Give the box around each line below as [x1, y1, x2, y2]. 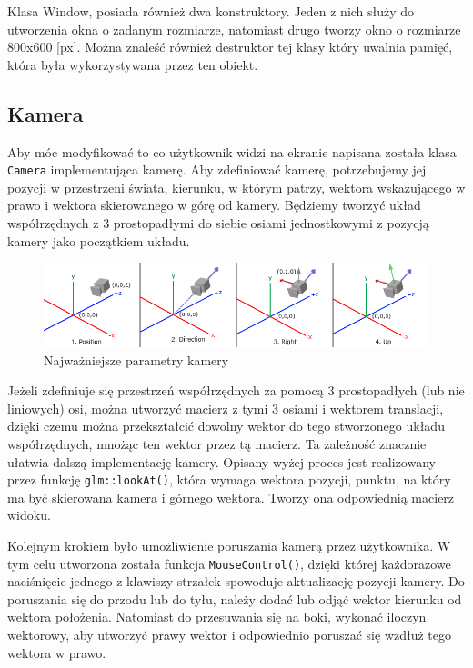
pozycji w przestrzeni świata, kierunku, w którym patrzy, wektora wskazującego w [7, 177, 466, 196]
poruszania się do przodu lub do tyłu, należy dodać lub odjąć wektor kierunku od [7, 589, 462, 608]
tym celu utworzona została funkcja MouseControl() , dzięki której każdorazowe [7, 553, 451, 573]
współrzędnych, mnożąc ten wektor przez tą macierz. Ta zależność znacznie [7, 434, 427, 453]
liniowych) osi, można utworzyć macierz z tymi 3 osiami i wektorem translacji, [7, 398, 444, 417]
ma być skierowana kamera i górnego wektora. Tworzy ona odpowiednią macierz [7, 487, 455, 506]
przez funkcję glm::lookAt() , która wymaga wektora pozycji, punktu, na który [7, 470, 451, 489]
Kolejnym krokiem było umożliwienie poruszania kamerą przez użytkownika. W [7, 535, 451, 554]
